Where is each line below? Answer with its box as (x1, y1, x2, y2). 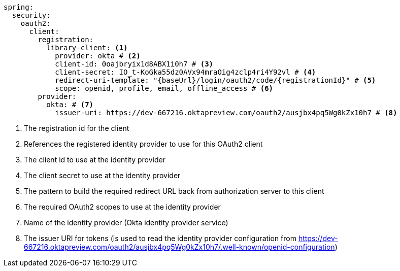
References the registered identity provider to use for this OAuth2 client (24, 140, 263, 148)
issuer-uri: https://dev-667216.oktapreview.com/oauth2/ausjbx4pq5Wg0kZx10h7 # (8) (55, 109, 397, 117)
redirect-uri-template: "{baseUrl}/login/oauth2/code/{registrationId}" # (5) (55, 76, 376, 84)
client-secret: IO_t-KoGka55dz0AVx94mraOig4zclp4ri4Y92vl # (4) (55, 68, 316, 76)
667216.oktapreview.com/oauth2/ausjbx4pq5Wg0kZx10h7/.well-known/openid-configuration (24, 243, 335, 251)
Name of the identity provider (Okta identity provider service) (24, 218, 228, 227)
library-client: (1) (46, 44, 128, 52)
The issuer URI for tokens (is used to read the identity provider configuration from (24, 234, 296, 243)
